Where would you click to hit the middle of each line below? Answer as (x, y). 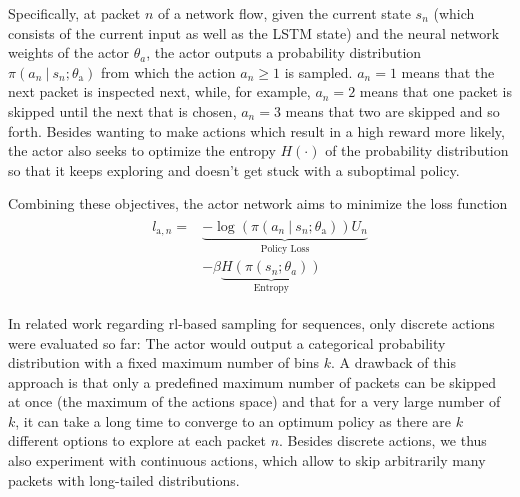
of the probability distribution (417, 150)
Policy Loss (285, 248)
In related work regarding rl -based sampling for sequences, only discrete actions (251, 322)
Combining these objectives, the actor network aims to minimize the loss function (258, 203)
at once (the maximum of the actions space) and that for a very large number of (254, 401)
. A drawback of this (393, 362)
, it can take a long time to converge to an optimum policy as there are (233, 420)
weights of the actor (69, 52)
